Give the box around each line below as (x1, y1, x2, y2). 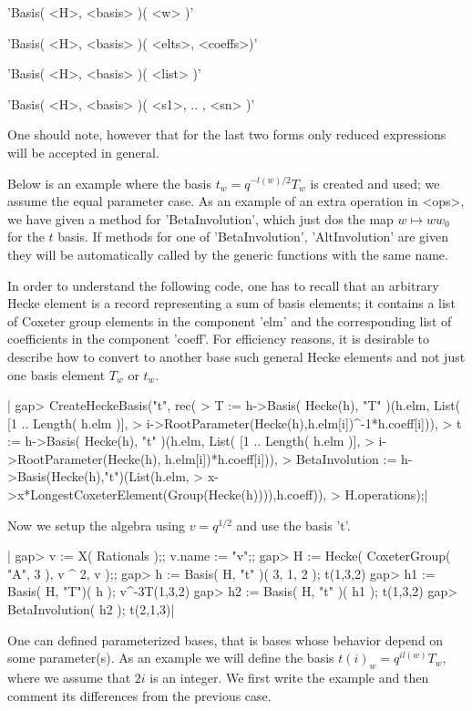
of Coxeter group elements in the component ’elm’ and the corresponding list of (7, 311, 452, 330)
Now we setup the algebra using (7, 515, 186, 534)
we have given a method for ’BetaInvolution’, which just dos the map (7, 209, 394, 228)
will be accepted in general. (7, 142, 159, 161)
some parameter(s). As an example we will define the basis (7, 648, 334, 667)
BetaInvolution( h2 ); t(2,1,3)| (7, 600, 175, 619)
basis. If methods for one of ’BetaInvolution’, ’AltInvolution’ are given (57, 227, 448, 246)
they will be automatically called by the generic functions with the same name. (7, 244, 448, 263)
